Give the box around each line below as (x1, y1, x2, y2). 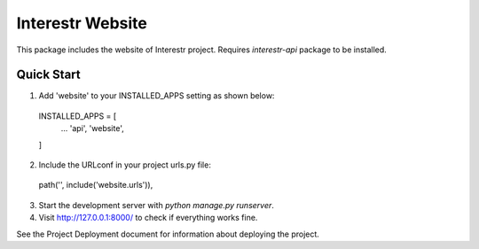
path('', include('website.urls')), (38, 180, 153, 191)
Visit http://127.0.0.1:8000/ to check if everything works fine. (38, 213, 258, 223)
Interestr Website (16, 13, 148, 33)
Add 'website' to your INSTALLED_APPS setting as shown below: (38, 90, 275, 101)
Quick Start (16, 67, 81, 82)
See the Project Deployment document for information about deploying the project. (16, 229, 319, 239)
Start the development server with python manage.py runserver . (38, 199, 275, 210)
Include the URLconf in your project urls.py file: (38, 160, 212, 170)
